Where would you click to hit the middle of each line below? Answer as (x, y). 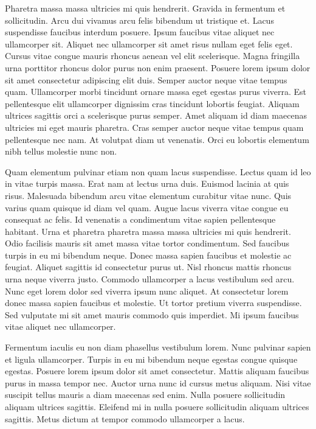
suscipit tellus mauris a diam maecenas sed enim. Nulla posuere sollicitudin (145, 395)
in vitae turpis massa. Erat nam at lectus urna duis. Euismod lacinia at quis (147, 183)
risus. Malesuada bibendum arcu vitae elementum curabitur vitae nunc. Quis (148, 195)
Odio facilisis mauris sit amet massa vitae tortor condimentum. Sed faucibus (147, 243)
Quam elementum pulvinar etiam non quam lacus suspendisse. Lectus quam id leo (158, 171)
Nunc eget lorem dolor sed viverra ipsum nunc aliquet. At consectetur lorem (147, 291)
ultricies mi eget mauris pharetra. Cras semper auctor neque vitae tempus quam (154, 127)
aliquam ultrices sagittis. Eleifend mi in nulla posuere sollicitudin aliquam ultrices (157, 406)
